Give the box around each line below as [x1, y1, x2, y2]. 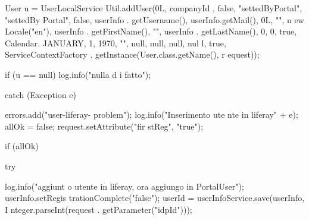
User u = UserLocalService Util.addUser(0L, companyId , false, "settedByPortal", [5, 2, 302, 14]
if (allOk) [5, 140, 39, 152]
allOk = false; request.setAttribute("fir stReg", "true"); [5, 120, 204, 132]
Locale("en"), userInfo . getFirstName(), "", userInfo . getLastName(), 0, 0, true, [5, 25, 297, 37]
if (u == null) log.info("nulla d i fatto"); [5, 68, 151, 80]
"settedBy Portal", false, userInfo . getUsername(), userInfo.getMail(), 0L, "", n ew [5, 13, 304, 26]
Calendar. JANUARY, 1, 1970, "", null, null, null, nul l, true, [5, 36, 226, 49]
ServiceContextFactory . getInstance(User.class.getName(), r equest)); [5, 48, 260, 61]
